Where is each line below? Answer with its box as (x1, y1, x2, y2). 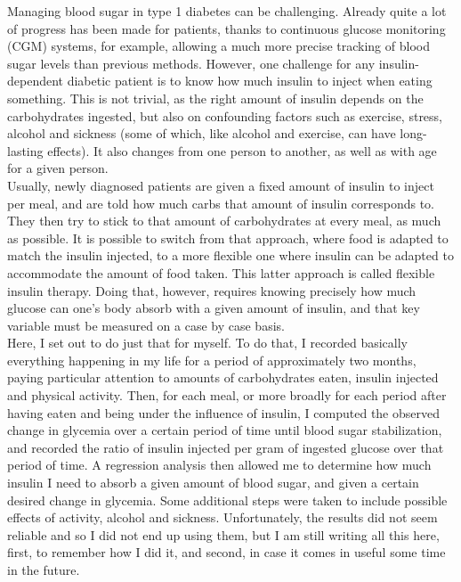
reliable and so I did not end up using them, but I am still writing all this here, (7, 525, 440, 544)
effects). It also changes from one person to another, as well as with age (47, 141, 437, 160)
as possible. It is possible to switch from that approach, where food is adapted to (7, 228, 449, 247)
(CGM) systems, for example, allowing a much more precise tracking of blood (7, 37, 430, 55)
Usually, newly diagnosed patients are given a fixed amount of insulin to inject (7, 176, 434, 194)
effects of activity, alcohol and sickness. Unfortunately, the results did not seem (7, 508, 438, 527)
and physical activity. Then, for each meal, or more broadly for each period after (7, 386, 447, 405)
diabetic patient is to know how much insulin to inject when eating (67, 71, 433, 90)
